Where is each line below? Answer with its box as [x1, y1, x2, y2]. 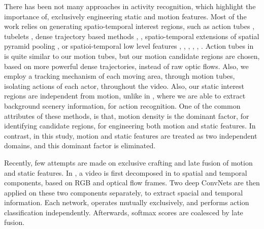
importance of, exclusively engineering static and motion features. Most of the [4, 11, 247, 21]
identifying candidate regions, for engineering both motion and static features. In [4, 120, 256, 131]
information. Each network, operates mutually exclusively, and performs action [4, 197, 249, 208]
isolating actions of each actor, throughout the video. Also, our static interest [4, 80, 245, 91]
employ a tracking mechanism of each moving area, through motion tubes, [4, 71, 235, 81]
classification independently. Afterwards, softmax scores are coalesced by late [4, 207, 243, 217]
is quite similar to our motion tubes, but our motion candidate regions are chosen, [4, 50, 260, 61]
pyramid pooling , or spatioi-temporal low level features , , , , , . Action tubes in [4, 41, 254, 51]
